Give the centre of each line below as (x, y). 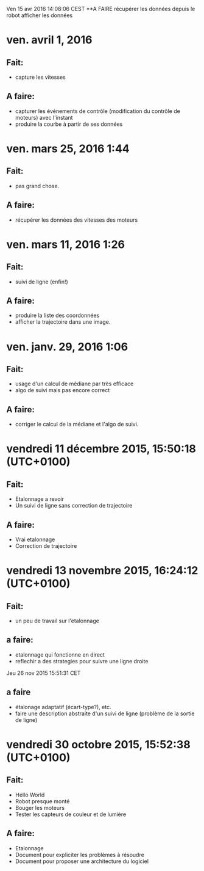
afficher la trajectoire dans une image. (63, 322)
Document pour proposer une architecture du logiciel (82, 861)
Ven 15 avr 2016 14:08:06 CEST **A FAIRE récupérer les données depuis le (101, 9)
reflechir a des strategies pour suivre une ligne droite (82, 661)
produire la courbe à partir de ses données (69, 124)
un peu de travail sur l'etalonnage (57, 621)
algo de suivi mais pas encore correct (62, 390)
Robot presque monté (42, 801)
